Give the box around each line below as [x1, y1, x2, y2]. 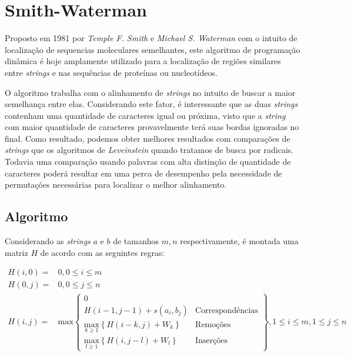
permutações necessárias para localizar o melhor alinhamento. [5, 178, 227, 191]
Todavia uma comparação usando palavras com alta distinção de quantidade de [5, 155, 291, 168]
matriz [5, 246, 28, 258]
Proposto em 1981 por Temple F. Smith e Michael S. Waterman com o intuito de [5, 32, 297, 44]
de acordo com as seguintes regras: [40, 246, 165, 258]
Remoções [195, 320, 231, 329]
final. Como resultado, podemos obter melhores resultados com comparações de [5, 132, 290, 144]
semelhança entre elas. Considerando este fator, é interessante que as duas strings [5, 98, 298, 110]
